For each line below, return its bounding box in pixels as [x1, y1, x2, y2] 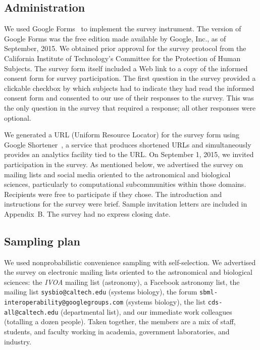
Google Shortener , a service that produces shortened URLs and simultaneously [4, 139, 251, 149]
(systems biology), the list [125, 296, 206, 307]
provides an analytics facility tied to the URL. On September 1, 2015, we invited [4, 149, 254, 160]
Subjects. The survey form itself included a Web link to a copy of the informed [4, 63, 248, 73]
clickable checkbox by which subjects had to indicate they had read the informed [4, 82, 254, 93]
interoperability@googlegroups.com [4, 299, 124, 307]
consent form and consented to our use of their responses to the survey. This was [4, 92, 254, 103]
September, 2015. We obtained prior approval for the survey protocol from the [4, 43, 246, 54]
